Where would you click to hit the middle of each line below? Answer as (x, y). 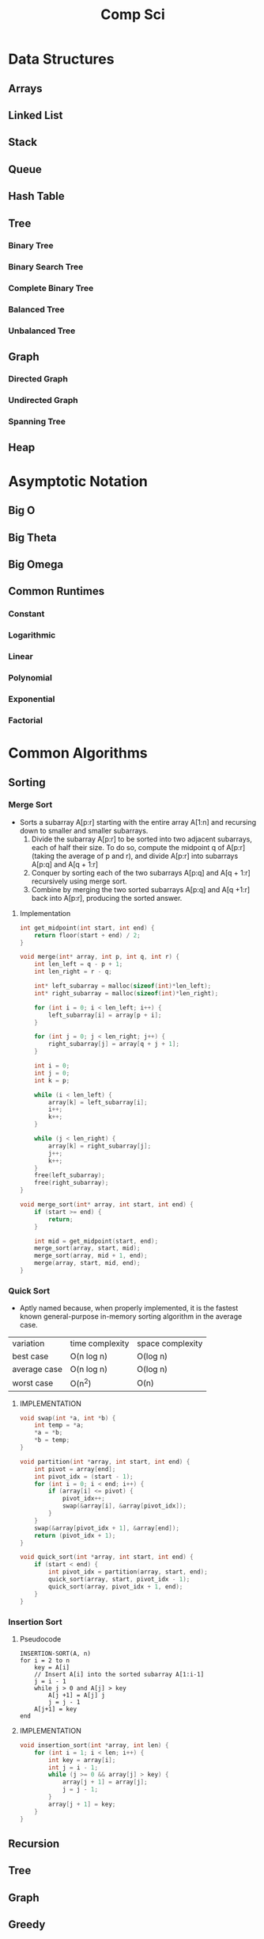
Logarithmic (32, 635)
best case (30, 1356)
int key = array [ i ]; (82, 1760)
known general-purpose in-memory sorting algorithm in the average (131, 1316)
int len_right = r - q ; (73, 972)
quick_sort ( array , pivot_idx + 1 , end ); (116, 1586)
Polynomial (30, 678)
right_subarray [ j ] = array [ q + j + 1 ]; (114, 1044)
